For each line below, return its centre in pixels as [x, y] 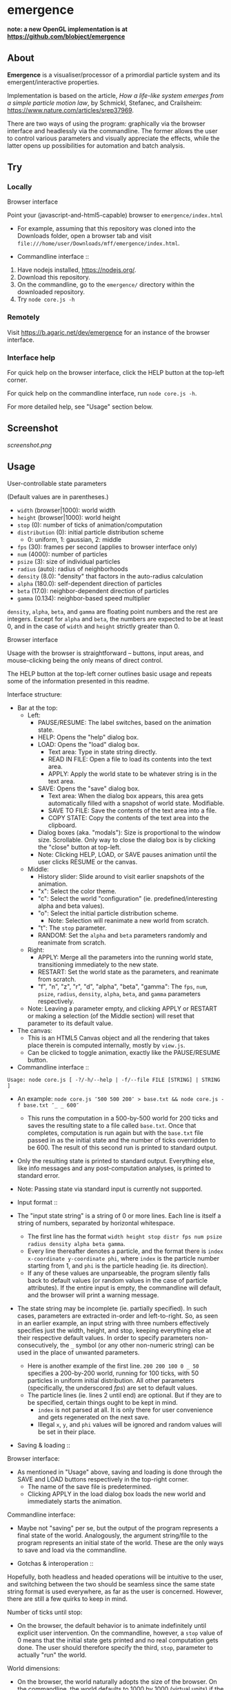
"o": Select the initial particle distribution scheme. [108, 913]
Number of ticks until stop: [45, 1612]
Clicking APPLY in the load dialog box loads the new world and [117, 1494]
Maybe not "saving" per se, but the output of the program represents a [118, 1528]
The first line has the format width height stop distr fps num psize [125, 1236]
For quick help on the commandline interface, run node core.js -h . [102, 394]
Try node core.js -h [46, 300]
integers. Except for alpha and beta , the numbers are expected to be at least [115, 619]
